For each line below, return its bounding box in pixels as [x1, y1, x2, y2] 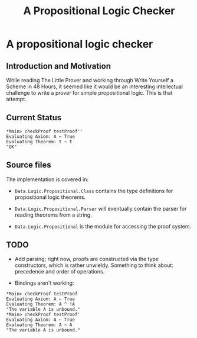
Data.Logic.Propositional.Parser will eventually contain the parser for [14, 205, 187, 212]
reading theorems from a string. [14, 211, 93, 218]
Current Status [6, 112, 62, 123]
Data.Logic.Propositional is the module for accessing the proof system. [14, 223, 192, 230]
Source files [6, 160, 51, 170]
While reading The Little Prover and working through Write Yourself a [6, 77, 174, 83]
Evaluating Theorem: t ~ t [6, 139, 73, 144]
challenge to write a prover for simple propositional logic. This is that [6, 89, 173, 96]
